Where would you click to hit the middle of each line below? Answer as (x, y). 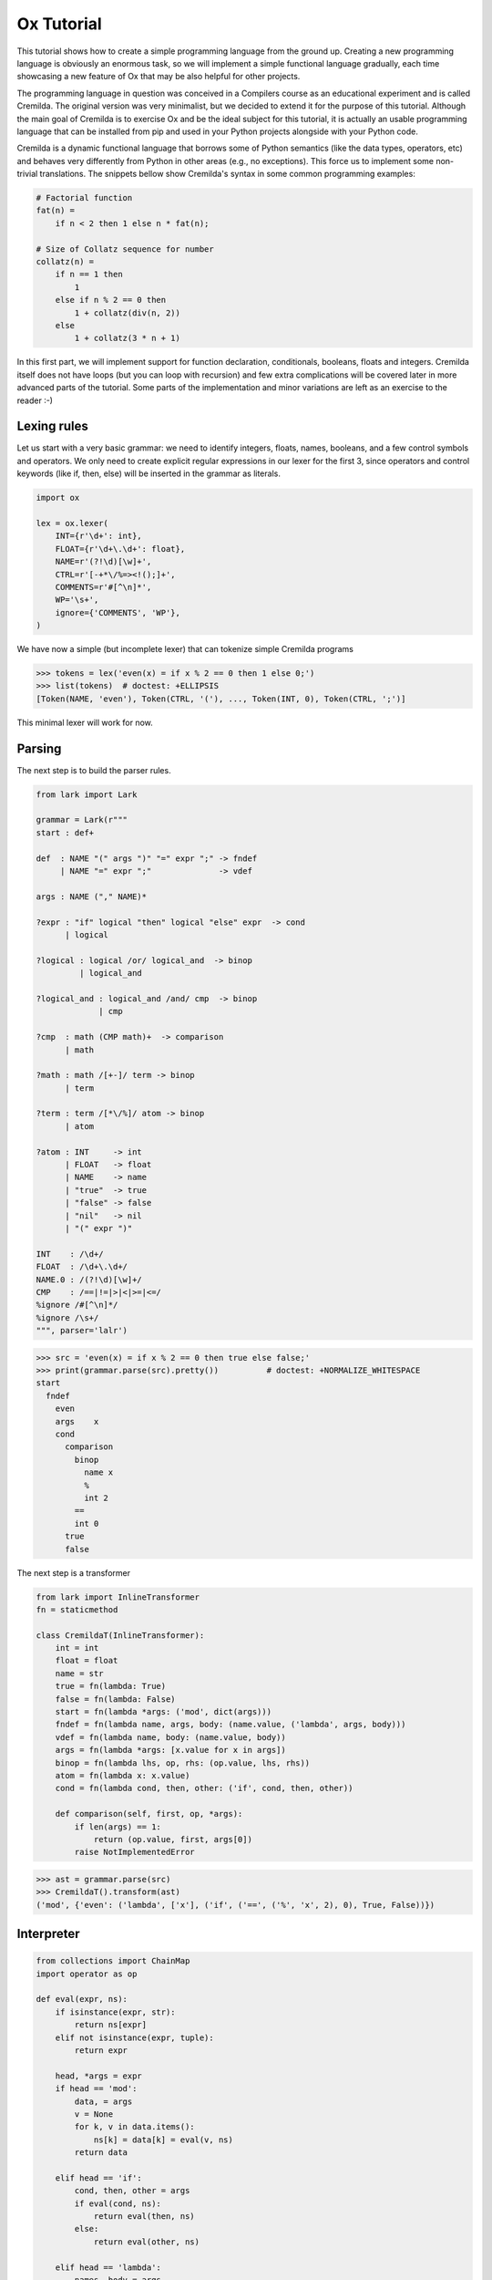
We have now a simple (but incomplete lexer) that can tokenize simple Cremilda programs (185, 649)
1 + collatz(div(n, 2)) (128, 313)
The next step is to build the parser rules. (94, 770)
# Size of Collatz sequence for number (125, 249)
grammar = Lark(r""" (82, 820)
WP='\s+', (77, 600)
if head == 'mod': (96, 2089)
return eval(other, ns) (147, 2242)
